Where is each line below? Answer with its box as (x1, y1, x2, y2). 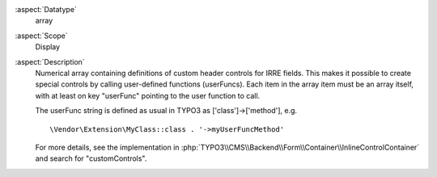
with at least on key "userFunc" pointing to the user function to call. (35, 91, 261, 100)
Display (35, 42, 61, 52)
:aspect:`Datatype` (15, 5, 77, 14)
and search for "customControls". (35, 154, 147, 163)
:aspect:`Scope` (15, 31, 68, 40)
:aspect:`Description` (15, 57, 85, 66)
